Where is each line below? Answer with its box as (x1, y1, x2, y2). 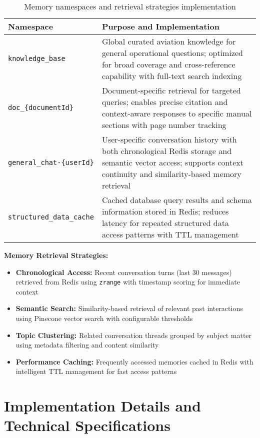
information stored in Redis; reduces (101, 205, 229, 217)
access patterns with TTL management (101, 228, 239, 240)
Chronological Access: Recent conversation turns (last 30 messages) (15, 266, 232, 277)
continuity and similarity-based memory (101, 168, 241, 179)
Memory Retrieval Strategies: (4, 250, 108, 260)
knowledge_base (8, 54, 65, 62)
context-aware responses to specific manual (101, 107, 252, 119)
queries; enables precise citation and (101, 96, 228, 107)
